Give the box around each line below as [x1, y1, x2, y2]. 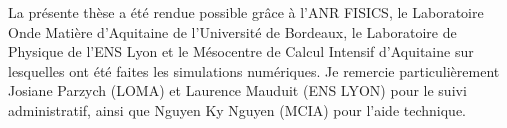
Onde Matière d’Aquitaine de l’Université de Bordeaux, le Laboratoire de [8, 21, 457, 42]
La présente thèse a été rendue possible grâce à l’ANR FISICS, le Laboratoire [8, 2, 484, 22]
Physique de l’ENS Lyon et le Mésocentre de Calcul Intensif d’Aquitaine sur [8, 41, 474, 62]
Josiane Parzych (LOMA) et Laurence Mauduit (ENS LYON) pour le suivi [8, 80, 467, 101]
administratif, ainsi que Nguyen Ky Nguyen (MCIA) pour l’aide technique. [8, 99, 467, 120]
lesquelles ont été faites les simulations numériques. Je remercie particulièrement [8, 60, 500, 81]
